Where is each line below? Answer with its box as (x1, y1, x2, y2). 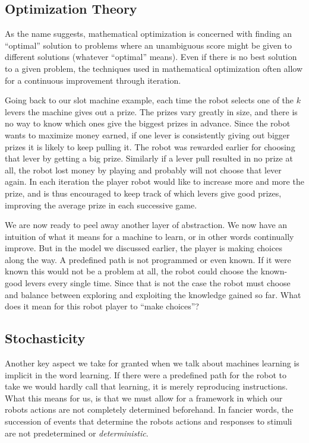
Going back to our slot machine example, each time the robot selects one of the (5, 94, 294, 106)
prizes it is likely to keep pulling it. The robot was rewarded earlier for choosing (5, 140, 295, 153)
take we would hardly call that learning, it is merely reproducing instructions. (5, 380, 288, 393)
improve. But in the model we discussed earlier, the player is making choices (5, 242, 282, 254)
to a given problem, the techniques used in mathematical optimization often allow (5, 62, 303, 74)
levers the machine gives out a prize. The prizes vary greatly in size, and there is (5, 105, 298, 118)
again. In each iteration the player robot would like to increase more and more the (5, 175, 304, 188)
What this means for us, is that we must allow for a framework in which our (5, 391, 283, 404)
